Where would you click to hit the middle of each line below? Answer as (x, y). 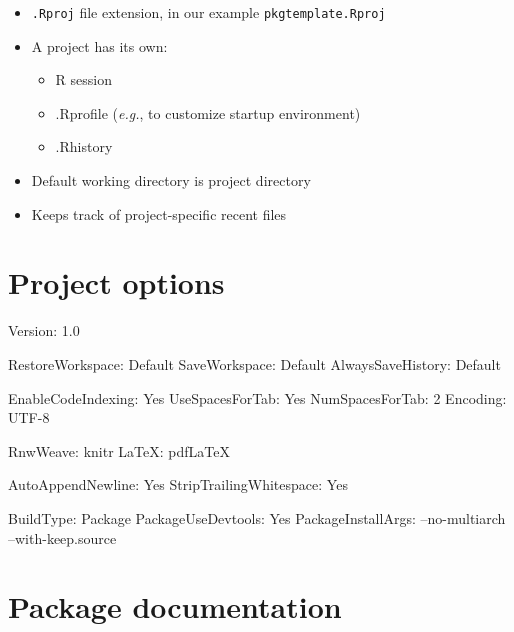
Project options (116, 282)
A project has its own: (99, 45)
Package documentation (175, 606)
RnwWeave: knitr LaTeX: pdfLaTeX (119, 450)
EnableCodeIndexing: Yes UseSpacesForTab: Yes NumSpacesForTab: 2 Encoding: (257, 397)
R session (83, 79)
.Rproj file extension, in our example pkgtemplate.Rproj (208, 12)
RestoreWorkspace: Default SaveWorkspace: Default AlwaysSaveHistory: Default (254, 363)
